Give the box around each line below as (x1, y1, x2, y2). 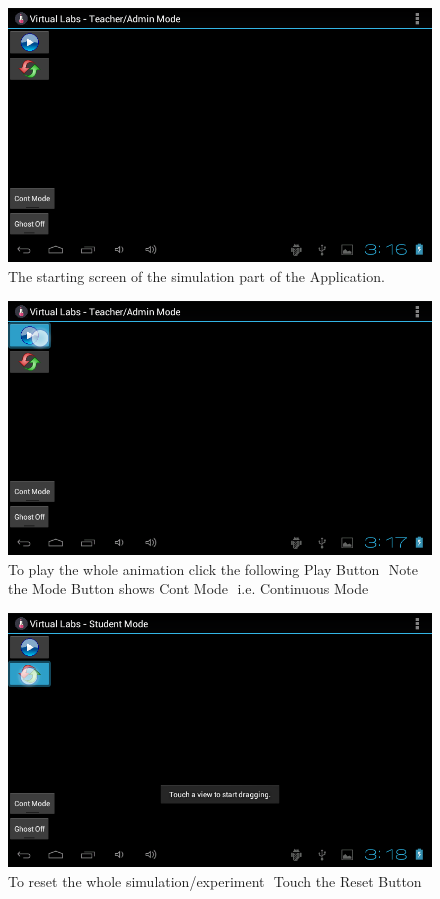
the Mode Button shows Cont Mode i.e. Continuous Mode (8, 578, 369, 599)
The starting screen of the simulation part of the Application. (8, 265, 385, 286)
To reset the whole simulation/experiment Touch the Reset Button (8, 870, 422, 891)
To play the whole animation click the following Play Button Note (8, 558, 418, 579)
